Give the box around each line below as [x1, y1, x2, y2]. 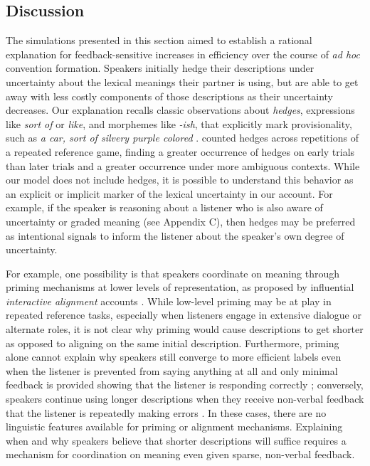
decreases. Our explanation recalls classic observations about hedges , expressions [6, 102, 355, 117]
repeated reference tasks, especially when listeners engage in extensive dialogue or [6, 307, 361, 322]
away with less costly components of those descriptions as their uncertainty [6, 88, 333, 103]
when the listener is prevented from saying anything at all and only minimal [6, 363, 338, 378]
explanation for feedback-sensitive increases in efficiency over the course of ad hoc [6, 46, 360, 61]
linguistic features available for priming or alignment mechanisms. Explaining [6, 419, 343, 434]
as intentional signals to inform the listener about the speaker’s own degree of [6, 228, 344, 243]
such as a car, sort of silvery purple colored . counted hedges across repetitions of [6, 130, 359, 145]
